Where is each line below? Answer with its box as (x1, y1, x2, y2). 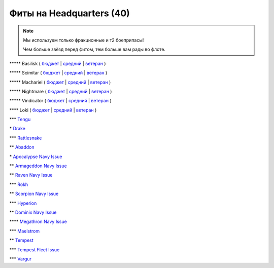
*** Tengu (9, 117, 31, 123)
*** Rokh (9, 181, 28, 187)
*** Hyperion (9, 200, 37, 206)
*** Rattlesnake (9, 135, 42, 141)
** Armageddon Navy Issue (9, 163, 67, 169)
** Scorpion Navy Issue (9, 190, 59, 197)
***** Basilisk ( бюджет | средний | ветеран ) (9, 60, 106, 66)
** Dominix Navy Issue (9, 209, 57, 215)
